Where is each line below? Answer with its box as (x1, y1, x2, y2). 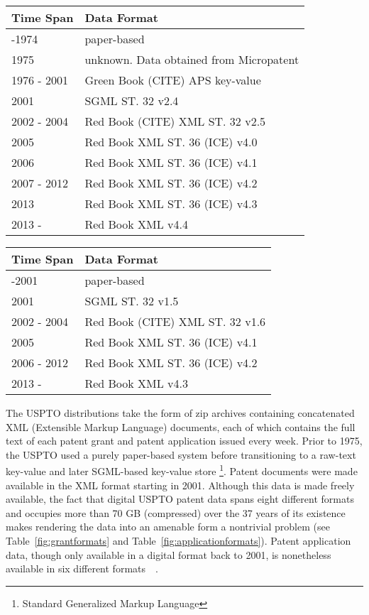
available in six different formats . (6, 561, 158, 576)
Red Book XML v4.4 (84, 216, 188, 232)
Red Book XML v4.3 (84, 375, 188, 391)
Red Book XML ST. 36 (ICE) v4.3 (84, 195, 258, 212)
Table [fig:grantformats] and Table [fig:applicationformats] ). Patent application (6, 533, 351, 548)
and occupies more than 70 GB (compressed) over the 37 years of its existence (6, 505, 346, 520)
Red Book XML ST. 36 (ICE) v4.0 (84, 134, 258, 150)
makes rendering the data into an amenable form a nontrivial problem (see (6, 519, 330, 534)
